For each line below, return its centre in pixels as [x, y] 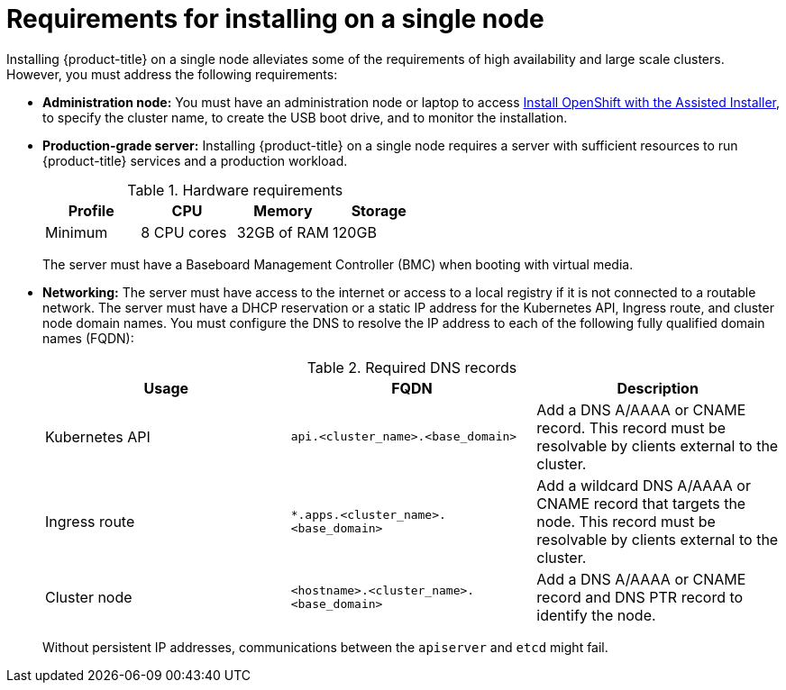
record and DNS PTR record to [640, 597]
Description [658, 388]
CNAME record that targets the [641, 503]
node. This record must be [626, 521]
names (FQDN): [88, 338]
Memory [283, 210]
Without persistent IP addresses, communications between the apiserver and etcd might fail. [325, 647]
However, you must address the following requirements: [172, 74]
